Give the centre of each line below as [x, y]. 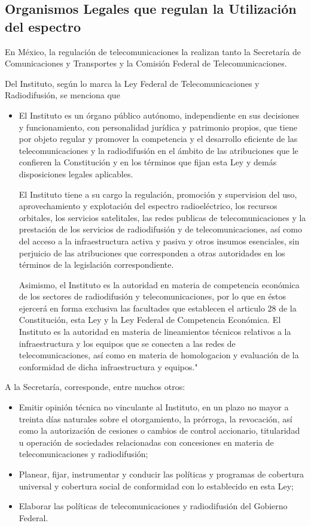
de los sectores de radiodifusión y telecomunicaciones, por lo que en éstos [153, 296]
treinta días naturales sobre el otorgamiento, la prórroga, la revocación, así [155, 418]
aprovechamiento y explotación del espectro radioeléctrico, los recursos [148, 206]
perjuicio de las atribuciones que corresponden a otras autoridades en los [152, 253]
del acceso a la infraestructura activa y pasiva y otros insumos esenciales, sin [159, 241]
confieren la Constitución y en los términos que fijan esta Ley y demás [148, 162]
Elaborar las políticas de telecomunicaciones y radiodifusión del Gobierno [153, 506]
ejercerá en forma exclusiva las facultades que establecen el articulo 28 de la [158, 308]
